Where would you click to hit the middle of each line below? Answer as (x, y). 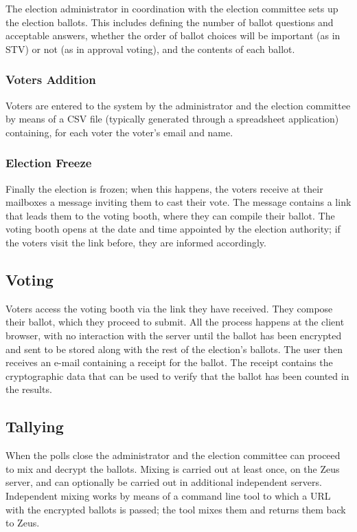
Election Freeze (49, 163)
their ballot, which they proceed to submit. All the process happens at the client (175, 322)
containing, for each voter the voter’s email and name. (119, 132)
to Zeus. (23, 523)
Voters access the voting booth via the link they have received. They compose (169, 308)
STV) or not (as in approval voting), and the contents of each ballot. (150, 49)
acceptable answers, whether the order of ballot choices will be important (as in (173, 35)
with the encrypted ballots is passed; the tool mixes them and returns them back (176, 509)
